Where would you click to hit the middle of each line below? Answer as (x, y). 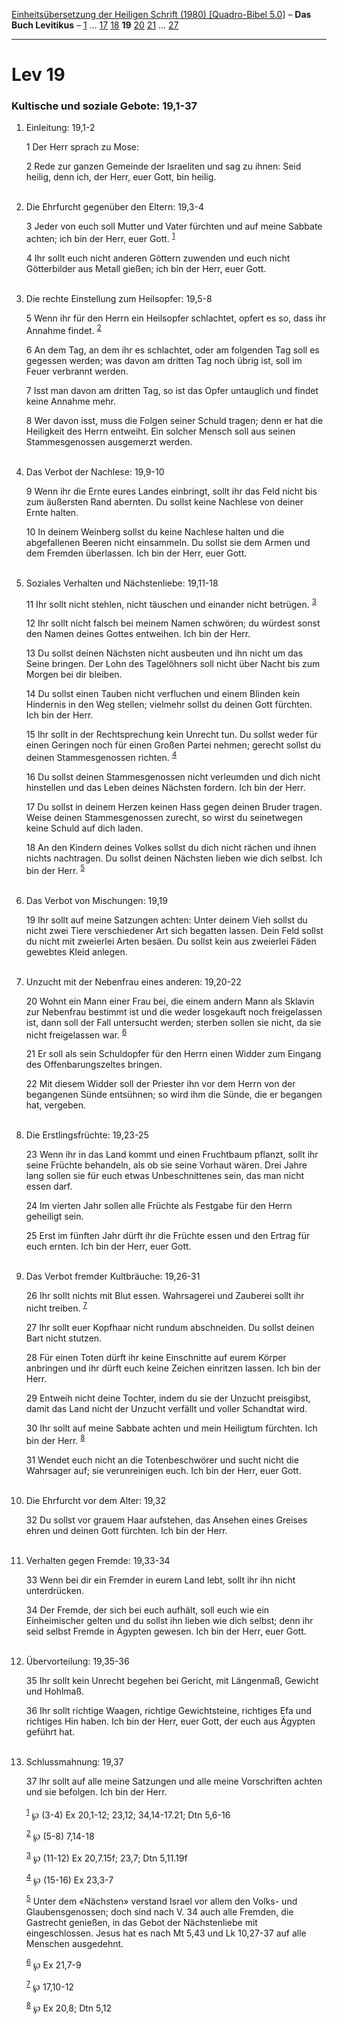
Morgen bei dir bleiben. (74, 675)
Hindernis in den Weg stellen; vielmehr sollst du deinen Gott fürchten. (169, 705)
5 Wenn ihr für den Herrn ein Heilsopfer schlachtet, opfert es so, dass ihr (176, 318)
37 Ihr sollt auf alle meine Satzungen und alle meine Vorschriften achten (174, 1781)
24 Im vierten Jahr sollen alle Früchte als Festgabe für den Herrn (159, 1206)
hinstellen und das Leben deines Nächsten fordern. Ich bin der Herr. (165, 788)
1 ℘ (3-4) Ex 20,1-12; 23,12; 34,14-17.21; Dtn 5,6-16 (128, 1814)
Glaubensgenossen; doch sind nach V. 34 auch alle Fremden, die (159, 1912)
